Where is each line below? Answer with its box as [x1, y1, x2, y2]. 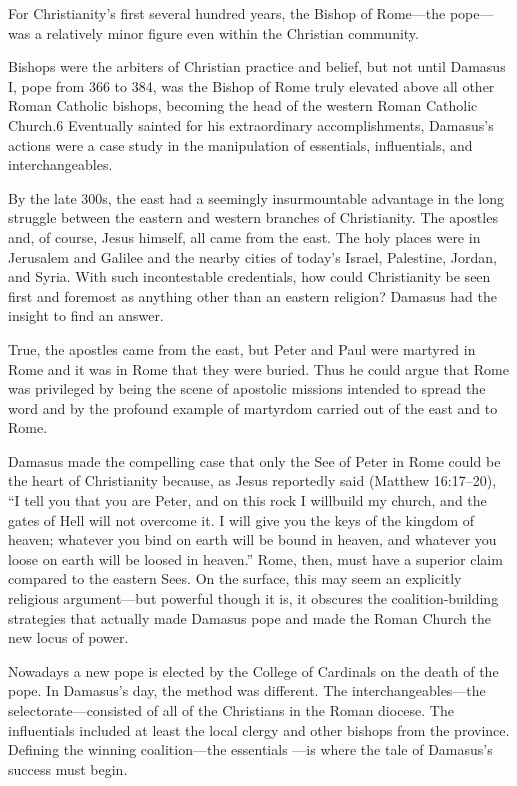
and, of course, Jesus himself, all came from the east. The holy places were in [8, 226, 481, 247]
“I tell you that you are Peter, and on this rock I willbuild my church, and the [8, 490, 487, 511]
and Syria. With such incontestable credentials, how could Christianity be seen [8, 266, 491, 287]
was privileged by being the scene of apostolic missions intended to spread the [8, 378, 486, 399]
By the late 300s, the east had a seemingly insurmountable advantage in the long [8, 187, 504, 208]
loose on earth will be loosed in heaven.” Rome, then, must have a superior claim [8, 548, 503, 569]
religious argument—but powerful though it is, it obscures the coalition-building [8, 588, 499, 609]
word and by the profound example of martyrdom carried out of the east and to [8, 397, 498, 418]
